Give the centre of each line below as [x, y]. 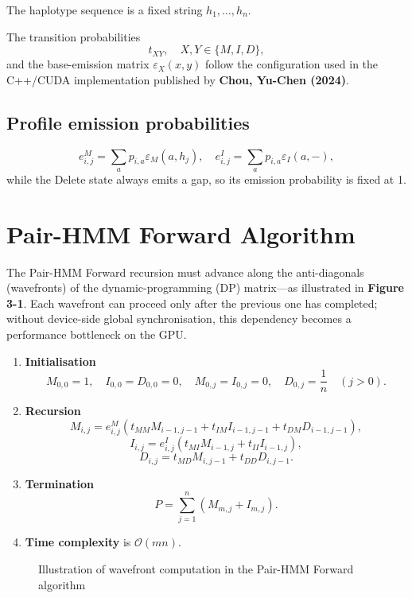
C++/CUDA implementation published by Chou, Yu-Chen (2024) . [178, 79]
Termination [60, 483]
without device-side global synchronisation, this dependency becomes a [179, 318]
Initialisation [60, 361]
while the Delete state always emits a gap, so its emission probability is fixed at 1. [206, 179]
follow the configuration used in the [292, 64]
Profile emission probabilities [128, 122]
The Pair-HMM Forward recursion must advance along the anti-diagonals [185, 272]
